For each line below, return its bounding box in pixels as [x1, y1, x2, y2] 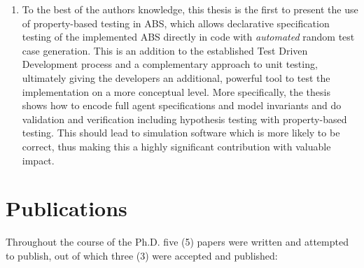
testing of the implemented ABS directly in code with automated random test [22, 29, 355, 44]
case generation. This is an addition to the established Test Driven [22, 43, 308, 57]
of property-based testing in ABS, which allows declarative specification [22, 15, 330, 30]
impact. [22, 153, 55, 167]
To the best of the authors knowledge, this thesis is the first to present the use [22, 2, 358, 16]
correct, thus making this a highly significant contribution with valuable [22, 139, 331, 153]
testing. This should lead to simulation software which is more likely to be [22, 125, 340, 140]
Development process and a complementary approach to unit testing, [22, 57, 318, 71]
